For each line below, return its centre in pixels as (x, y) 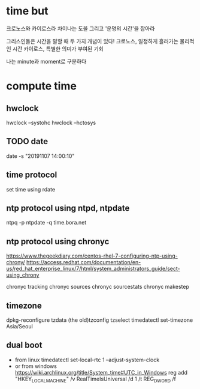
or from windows (36, 366)
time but (28, 11)
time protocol (32, 175)
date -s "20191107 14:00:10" (40, 156)
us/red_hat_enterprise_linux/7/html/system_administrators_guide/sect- (93, 269)
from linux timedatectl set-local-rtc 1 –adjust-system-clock (87, 360)
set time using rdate (31, 189)
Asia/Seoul (19, 326)
